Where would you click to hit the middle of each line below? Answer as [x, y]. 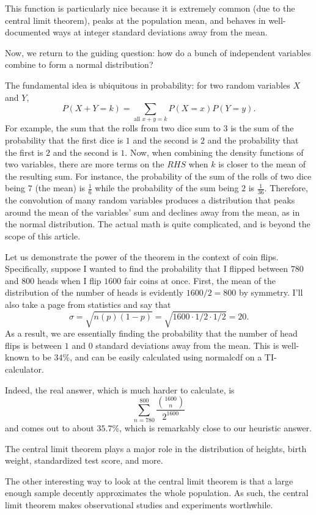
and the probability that [253, 140]
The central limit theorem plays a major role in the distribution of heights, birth [156, 448]
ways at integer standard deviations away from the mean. [160, 32]
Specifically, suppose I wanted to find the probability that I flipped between [147, 268]
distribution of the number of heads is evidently [94, 292]
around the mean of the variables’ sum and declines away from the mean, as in [152, 212]
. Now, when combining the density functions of [214, 152]
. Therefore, [286, 188]
